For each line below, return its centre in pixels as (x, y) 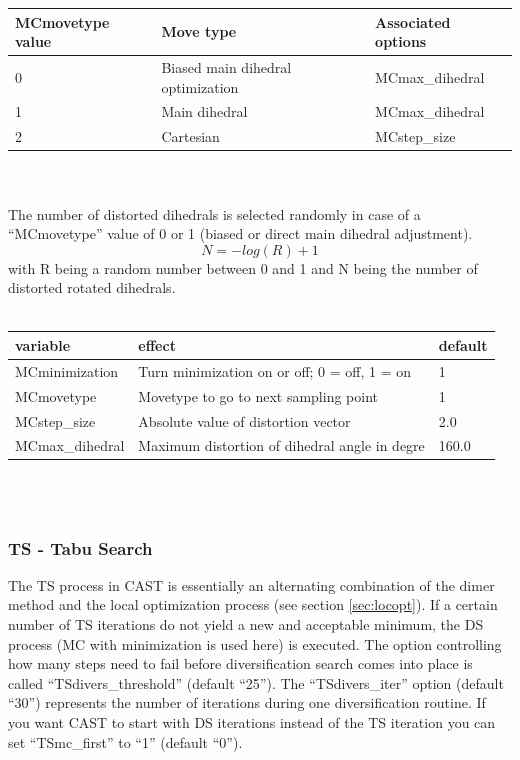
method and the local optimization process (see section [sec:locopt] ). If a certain (253, 604)
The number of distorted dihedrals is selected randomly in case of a (214, 213)
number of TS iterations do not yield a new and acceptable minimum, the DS (246, 624)
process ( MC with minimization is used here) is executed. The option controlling (255, 643)
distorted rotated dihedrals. (92, 287)
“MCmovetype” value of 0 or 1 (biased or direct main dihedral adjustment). (240, 233)
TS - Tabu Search (80, 547)
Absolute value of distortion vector (244, 420)
